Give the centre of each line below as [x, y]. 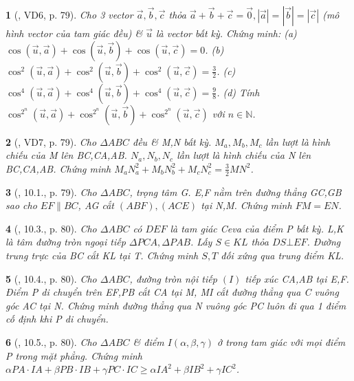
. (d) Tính [238, 92]
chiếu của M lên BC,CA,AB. [66, 155]
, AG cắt [96, 205]
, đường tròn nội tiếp [173, 278]
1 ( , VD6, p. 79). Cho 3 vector [69, 14]
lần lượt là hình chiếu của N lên [244, 155]
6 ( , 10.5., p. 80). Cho [51, 341]
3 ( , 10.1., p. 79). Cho [51, 192]
